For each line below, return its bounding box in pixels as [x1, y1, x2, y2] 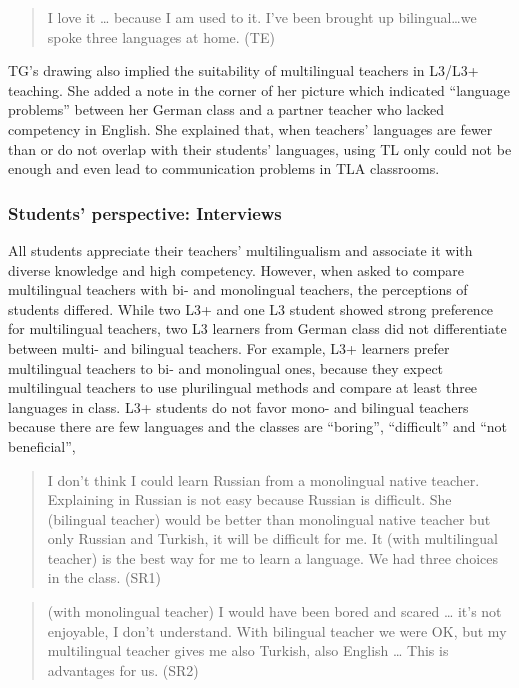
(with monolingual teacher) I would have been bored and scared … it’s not [47, 601, 502, 622]
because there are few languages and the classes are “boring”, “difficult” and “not [8, 416, 508, 437]
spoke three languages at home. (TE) [47, 26, 275, 47]
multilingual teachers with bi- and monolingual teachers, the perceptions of [8, 279, 468, 300]
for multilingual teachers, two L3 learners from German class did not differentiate [8, 318, 507, 339]
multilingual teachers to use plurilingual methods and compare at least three [8, 377, 478, 398]
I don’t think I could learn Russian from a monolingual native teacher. [47, 469, 480, 490]
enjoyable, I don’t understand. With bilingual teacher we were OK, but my [47, 620, 507, 641]
